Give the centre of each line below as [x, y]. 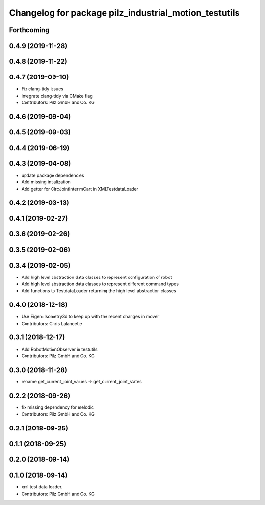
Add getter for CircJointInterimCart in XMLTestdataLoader [80, 189]
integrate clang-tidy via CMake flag [57, 96]
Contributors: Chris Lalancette [52, 323]
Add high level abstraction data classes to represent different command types [100, 284]
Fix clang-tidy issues [42, 89]
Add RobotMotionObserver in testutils [59, 349]
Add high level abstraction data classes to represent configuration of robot [97, 277]
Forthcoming [29, 30]
